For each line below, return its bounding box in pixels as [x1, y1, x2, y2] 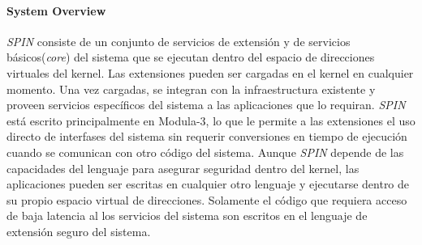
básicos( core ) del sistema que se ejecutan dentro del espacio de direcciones [6, 49, 375, 65]
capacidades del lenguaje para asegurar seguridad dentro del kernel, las [6, 159, 360, 176]
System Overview [6, 2, 106, 19]
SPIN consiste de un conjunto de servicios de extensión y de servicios [6, 32, 351, 49]
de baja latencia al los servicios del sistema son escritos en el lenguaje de [6, 207, 368, 224]
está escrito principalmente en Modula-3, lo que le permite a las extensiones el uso [6, 112, 416, 129]
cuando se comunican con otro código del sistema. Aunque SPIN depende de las [6, 143, 404, 160]
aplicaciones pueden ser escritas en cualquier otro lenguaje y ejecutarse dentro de [6, 175, 410, 192]
